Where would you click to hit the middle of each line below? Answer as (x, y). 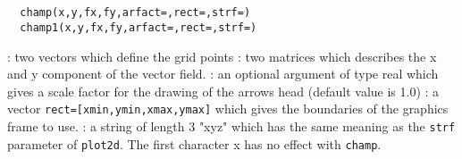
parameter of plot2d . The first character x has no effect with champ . (194, 143)
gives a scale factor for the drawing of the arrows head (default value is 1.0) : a (223, 91)
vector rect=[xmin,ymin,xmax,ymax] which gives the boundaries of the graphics (228, 109)
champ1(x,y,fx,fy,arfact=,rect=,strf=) (139, 27)
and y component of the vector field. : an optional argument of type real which (223, 74)
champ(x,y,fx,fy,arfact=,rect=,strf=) (135, 13)
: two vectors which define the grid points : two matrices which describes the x (222, 56)
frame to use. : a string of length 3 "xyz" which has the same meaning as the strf (231, 126)
